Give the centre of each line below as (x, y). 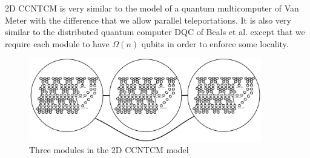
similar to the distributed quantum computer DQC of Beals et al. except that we (155, 32)
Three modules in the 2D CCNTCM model (109, 150)
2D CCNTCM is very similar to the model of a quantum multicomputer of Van (152, 8)
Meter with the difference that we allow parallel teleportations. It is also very (148, 20)
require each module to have (57, 43)
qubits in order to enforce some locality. (215, 43)
